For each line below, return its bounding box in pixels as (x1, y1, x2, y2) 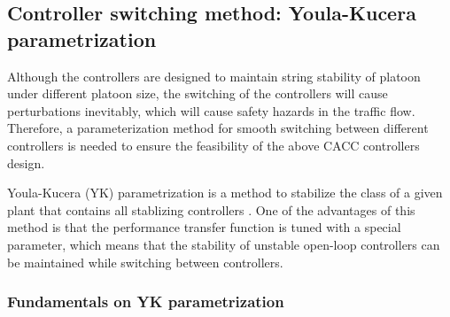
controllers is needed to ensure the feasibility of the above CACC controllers (7, 135, 420, 154)
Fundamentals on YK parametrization (7, 290, 284, 313)
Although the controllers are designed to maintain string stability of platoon (7, 66, 421, 85)
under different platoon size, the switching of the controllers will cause (7, 84, 388, 103)
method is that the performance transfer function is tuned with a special (7, 218, 401, 236)
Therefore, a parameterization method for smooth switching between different (7, 119, 429, 137)
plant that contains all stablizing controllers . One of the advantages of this (7, 200, 415, 219)
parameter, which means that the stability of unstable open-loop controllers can (7, 235, 440, 253)
